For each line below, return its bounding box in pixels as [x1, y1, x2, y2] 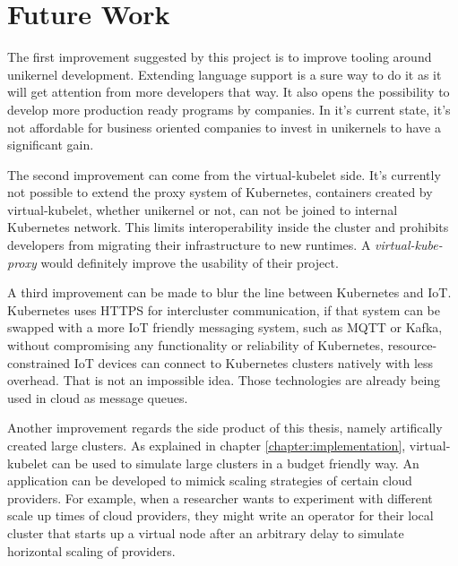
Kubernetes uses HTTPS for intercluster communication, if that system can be [7, 300, 441, 319]
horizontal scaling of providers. [7, 541, 176, 560]
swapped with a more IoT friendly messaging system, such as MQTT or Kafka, [7, 318, 443, 337]
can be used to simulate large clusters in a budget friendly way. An [51, 453, 419, 472]
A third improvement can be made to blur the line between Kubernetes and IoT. [7, 283, 452, 302]
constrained [7, 353, 71, 372]
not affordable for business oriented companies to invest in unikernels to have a [7, 117, 441, 136]
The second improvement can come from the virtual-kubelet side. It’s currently [7, 165, 441, 184]
